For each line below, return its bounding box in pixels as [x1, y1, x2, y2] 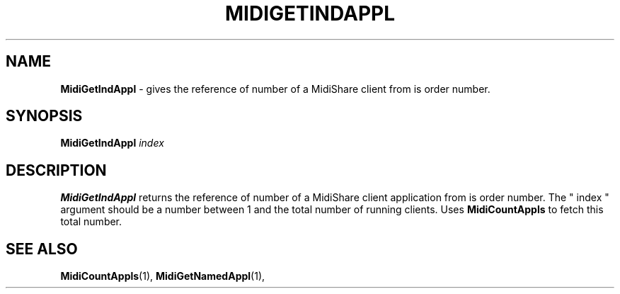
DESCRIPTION [6, 161, 107, 179]
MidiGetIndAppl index [60, 137, 164, 149]
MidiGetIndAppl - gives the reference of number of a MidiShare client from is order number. [60, 82, 490, 95]
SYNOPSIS [6, 107, 83, 125]
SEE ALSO [6, 239, 78, 258]
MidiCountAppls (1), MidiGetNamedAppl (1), [60, 270, 265, 283]
